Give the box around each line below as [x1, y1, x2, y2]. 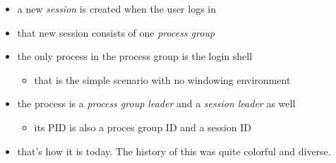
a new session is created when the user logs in [17, 1, 217, 16]
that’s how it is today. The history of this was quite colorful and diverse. [17, 143, 331, 158]
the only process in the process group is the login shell [17, 49, 253, 64]
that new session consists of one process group [17, 25, 215, 40]
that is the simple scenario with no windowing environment [34, 72, 291, 87]
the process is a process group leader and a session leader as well [17, 96, 296, 111]
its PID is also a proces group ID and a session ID [34, 119, 252, 134]
